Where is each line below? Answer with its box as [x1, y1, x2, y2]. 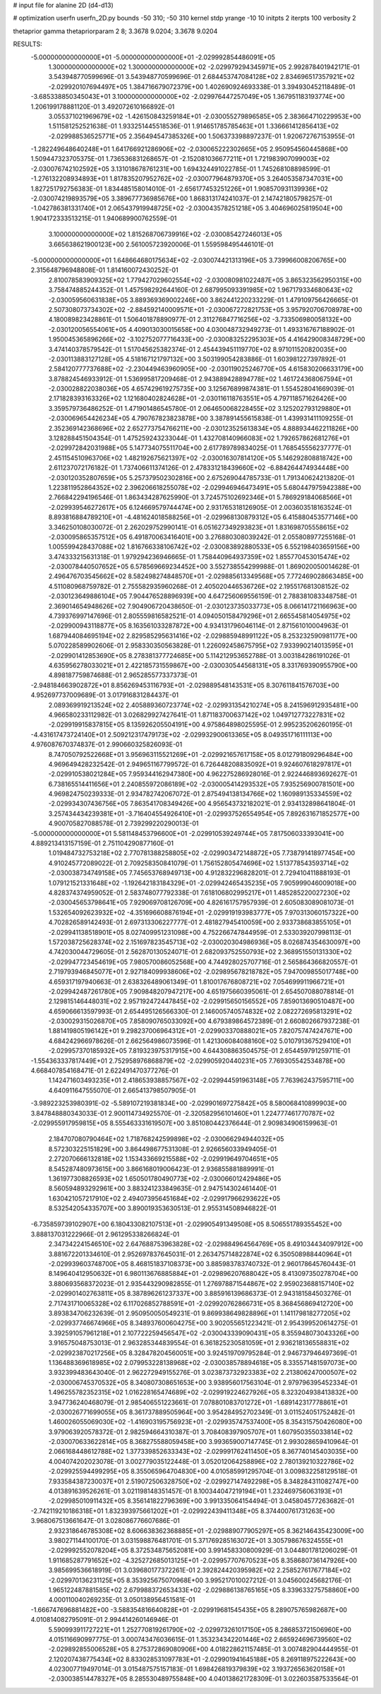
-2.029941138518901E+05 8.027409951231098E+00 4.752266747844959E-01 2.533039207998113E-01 [48, 928, 352, 936]
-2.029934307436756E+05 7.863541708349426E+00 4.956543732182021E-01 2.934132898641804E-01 [48, 799, 356, 808]
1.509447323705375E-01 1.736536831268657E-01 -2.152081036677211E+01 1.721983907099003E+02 [30, 155, 330, 163]
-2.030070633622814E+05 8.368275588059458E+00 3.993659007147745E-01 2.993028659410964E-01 [48, 1438, 359, 1446]
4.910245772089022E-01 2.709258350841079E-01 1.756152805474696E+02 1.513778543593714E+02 [48, 859, 349, 867]
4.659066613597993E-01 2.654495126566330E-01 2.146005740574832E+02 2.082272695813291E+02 [48, 1007, 353, 1015]
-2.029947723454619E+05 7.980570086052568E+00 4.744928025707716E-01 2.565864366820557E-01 [48, 958, 358, 966]
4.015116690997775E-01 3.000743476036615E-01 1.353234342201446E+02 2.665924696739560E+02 [48, 1635, 352, 1643]
